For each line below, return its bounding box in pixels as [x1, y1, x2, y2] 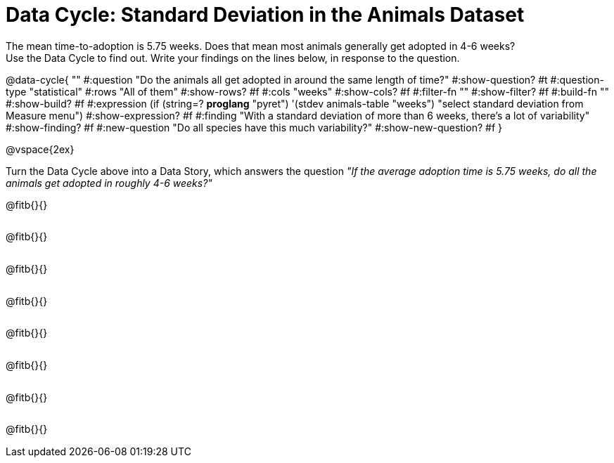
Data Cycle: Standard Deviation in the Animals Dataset [6, 3, 525, 27]
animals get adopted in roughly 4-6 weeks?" [6, 176, 212, 189]
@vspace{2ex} [6, 143, 75, 155]
